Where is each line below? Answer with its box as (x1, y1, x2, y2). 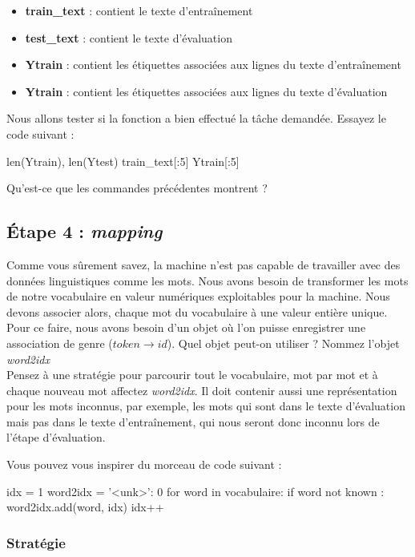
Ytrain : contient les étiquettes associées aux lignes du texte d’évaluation (25, 83, 388, 99)
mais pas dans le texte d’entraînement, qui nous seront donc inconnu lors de (6, 413, 380, 430)
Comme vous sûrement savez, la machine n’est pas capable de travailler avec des (6, 256, 401, 272)
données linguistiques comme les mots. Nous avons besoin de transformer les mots (6, 272, 409, 289)
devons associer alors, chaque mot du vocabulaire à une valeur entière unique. (6, 303, 388, 320)
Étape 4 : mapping (6, 219, 163, 244)
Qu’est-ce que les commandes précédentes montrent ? (6, 180, 268, 196)
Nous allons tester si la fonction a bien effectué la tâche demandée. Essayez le (6, 110, 386, 127)
